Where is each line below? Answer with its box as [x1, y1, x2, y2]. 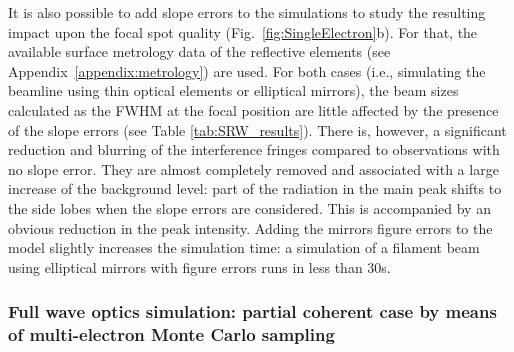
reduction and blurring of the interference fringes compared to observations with [8, 139, 500, 160]
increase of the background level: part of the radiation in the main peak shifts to [8, 178, 502, 199]
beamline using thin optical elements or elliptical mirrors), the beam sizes [8, 80, 459, 101]
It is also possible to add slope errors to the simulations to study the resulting [8, 2, 486, 22]
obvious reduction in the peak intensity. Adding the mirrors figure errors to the [8, 217, 493, 238]
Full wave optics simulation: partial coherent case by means [8, 299, 497, 324]
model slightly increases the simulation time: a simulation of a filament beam [8, 237, 480, 258]
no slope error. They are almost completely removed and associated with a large [8, 158, 499, 179]
